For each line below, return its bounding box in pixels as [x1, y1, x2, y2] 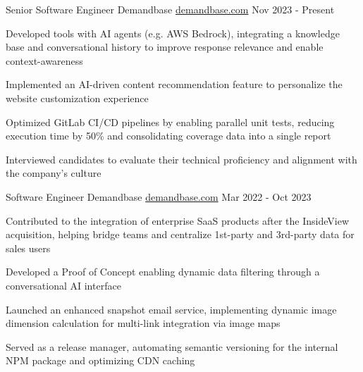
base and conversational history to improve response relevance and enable [6, 39, 324, 54]
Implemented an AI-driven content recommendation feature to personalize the [6, 77, 343, 92]
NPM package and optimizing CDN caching [6, 353, 195, 368]
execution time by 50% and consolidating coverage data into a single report [6, 128, 331, 143]
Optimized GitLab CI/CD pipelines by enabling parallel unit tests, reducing [6, 114, 335, 129]
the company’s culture [6, 166, 101, 180]
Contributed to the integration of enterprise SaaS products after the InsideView [6, 213, 350, 228]
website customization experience [6, 90, 149, 105]
